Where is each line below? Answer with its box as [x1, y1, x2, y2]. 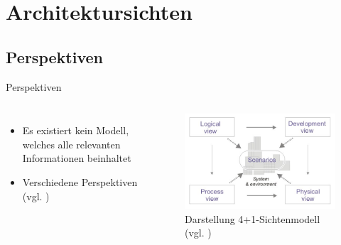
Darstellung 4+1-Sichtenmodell [184, 211, 320, 226]
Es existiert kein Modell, [22, 123, 129, 138]
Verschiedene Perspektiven [22, 174, 138, 189]
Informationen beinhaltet [22, 151, 131, 165]
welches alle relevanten [22, 136, 121, 151]
